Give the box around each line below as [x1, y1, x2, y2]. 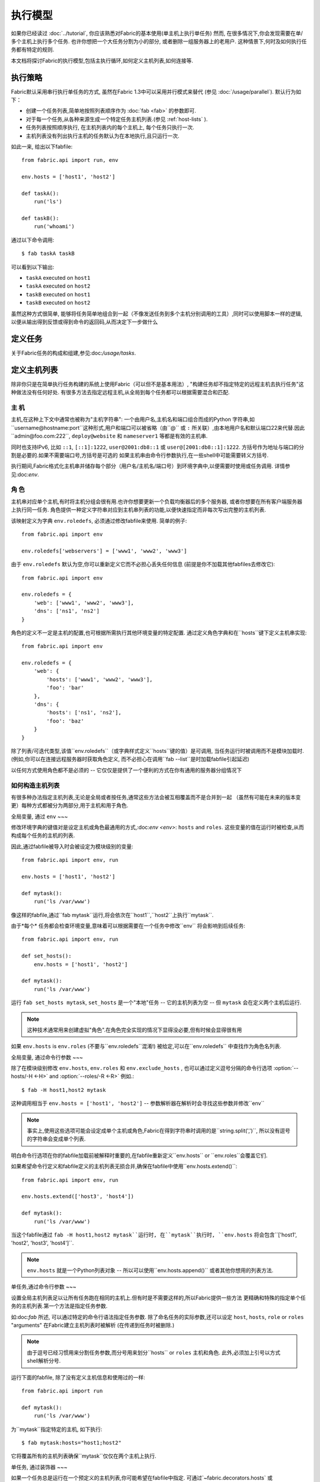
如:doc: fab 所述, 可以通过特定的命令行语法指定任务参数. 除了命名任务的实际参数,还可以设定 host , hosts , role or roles [11, 1313, 305, 1320]
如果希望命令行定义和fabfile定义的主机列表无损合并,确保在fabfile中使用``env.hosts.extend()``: [11, 1162, 238, 1170]
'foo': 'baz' [46, 717, 84, 724]
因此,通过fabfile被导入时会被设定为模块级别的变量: [11, 842, 133, 850]
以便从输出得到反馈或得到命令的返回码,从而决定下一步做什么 [11, 318, 158, 325]
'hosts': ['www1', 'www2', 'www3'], [46, 676, 153, 683]
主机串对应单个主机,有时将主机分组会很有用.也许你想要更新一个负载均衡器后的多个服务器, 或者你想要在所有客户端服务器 [11, 498, 303, 505]
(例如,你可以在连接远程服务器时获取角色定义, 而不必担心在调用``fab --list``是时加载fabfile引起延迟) [11, 756, 249, 763]
